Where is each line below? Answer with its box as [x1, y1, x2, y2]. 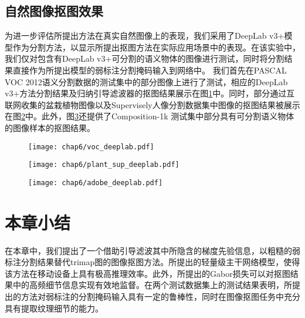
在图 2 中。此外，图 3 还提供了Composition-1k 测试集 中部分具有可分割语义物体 [5, 110, 294, 122]
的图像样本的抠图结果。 [5, 121, 95, 133]
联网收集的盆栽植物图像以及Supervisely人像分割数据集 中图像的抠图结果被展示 [5, 98, 300, 111]
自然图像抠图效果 [5, 2, 103, 20]
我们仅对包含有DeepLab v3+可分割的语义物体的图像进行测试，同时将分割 [5, 52, 284, 65]
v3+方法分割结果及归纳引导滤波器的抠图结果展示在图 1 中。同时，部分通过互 [5, 87, 295, 99]
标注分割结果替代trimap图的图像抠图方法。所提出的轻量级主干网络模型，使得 [5, 256, 300, 268]
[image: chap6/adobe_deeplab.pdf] [28, 178, 163, 187]
